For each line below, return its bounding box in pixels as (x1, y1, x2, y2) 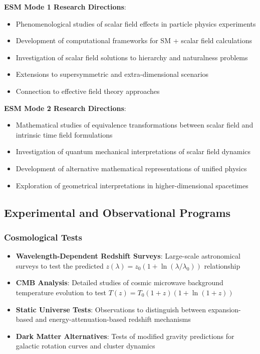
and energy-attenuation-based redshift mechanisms (35, 314, 191, 324)
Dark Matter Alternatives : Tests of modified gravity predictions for (16, 330, 234, 341)
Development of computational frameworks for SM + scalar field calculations (16, 35, 252, 46)
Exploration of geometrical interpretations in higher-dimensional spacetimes (16, 180, 248, 190)
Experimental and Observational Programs (4, 204, 231, 220)
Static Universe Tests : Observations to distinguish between (16, 304, 206, 314)
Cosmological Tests (4, 230, 83, 243)
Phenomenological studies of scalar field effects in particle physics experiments (16, 18, 256, 29)
